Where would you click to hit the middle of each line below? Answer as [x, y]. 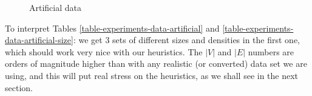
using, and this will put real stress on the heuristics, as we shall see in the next [152, 75]
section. [19, 87]
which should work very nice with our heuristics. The [104, 51]
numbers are [271, 51]
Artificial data [56, 7]
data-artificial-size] [39, 40]
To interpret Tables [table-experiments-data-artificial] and [112, 28]
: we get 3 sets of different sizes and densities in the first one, [187, 40]
